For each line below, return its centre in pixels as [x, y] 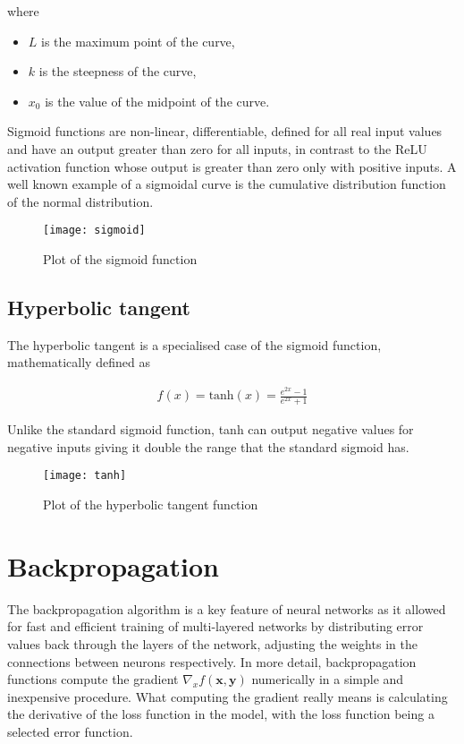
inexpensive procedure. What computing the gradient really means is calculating [228, 696]
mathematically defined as [79, 362]
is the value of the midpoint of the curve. [157, 101]
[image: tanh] [85, 476]
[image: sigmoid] [94, 231]
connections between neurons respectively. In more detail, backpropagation [212, 661]
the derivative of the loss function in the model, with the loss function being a [221, 714]
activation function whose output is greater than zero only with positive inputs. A [232, 166]
